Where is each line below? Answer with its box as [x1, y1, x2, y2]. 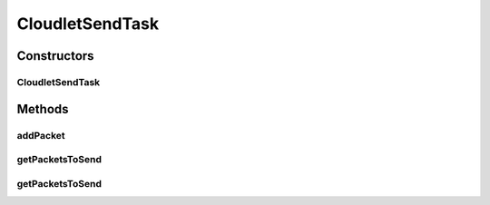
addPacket [16, 129, 65, 142]
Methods [16, 101, 69, 117]
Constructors [16, 48, 94, 63]
